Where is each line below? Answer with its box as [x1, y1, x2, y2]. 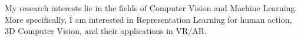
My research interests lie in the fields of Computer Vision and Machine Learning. [5, 2, 297, 13]
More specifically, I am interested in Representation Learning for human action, [5, 13, 292, 25]
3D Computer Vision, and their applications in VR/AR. [5, 25, 207, 37]
